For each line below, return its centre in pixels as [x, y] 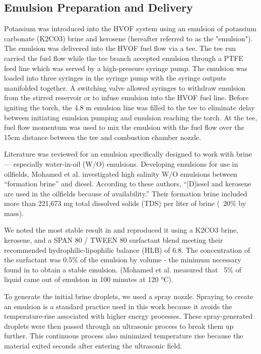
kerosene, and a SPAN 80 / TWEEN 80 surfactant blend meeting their [114, 240]
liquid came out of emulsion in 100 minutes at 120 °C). [89, 279]
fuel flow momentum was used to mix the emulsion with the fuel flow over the [124, 127]
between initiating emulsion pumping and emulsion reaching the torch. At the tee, [131, 117]
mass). [14, 213]
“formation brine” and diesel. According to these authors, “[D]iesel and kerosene [128, 184]
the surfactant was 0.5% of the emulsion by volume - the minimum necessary [123, 260]
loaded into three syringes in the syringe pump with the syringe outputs [115, 78]
